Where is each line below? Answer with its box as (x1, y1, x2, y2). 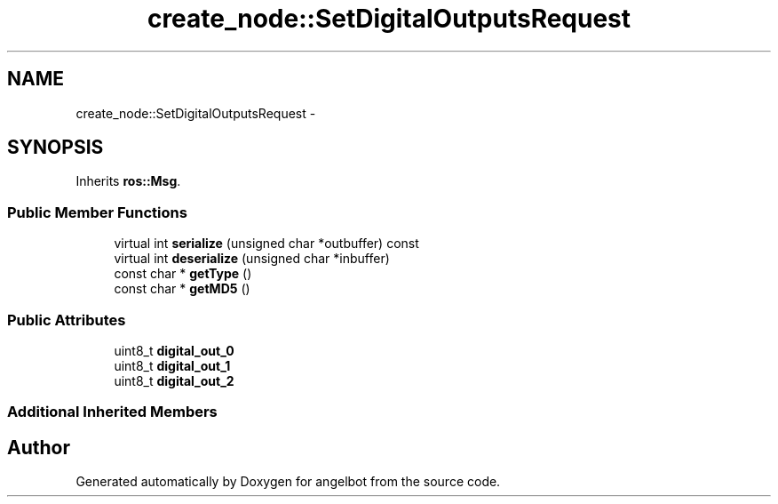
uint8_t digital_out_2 (114, 372, 234, 388)
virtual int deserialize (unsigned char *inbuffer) (114, 251, 390, 267)
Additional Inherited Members (7, 403, 218, 421)
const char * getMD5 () (114, 281, 250, 297)
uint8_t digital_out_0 (114, 342, 234, 358)
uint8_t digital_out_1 (114, 357, 231, 373)
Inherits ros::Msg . (75, 173, 181, 189)
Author (7, 436, 70, 459)
